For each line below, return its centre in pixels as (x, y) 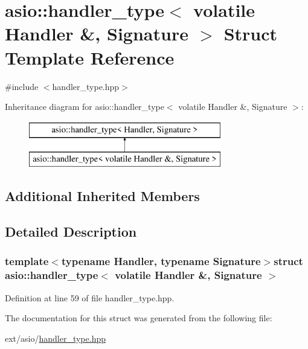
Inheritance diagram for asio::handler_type (85, 107)
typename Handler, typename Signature (161, 261)
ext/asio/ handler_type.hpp (55, 338)
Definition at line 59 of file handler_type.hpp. (90, 297)
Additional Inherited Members (102, 196)
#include (22, 86)
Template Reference (90, 57)
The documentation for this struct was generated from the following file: (139, 318)
